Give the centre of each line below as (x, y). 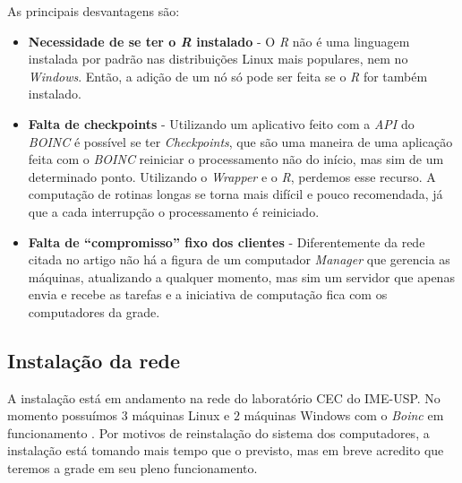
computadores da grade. (94, 311)
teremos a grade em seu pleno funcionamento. (133, 468)
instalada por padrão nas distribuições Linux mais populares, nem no (218, 59)
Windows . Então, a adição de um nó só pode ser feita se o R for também (228, 76)
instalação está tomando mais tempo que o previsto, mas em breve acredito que (226, 450)
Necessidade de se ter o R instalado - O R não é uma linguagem (219, 41)
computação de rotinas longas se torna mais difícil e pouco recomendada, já (235, 194)
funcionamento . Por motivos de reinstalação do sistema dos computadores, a (218, 432)
